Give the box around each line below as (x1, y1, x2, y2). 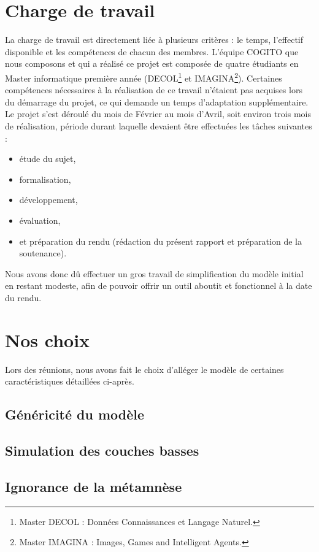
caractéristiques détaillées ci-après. (5, 375, 134, 388)
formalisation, (19, 172, 71, 185)
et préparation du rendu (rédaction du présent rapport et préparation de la (19, 234, 302, 247)
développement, (19, 193, 78, 206)
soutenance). (19, 247, 67, 259)
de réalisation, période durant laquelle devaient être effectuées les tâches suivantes (5, 119, 312, 132)
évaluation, (19, 213, 61, 226)
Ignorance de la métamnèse (5, 477, 182, 496)
